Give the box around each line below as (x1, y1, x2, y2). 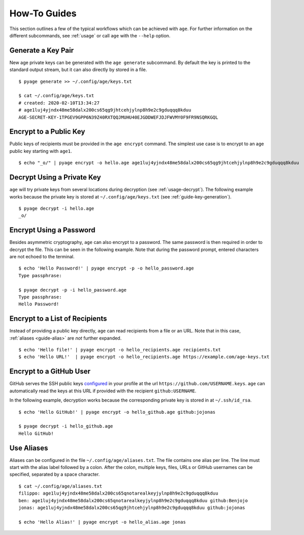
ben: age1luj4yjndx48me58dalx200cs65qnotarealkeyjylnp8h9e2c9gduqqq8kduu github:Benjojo (18, 498, 248, 503)
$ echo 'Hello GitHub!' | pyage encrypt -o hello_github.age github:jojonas (18, 409, 216, 415)
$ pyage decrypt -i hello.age (18, 205, 95, 211)
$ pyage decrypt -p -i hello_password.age (18, 287, 127, 293)
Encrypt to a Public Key (9, 127, 85, 136)
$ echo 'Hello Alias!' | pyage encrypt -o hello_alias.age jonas (18, 519, 186, 525)
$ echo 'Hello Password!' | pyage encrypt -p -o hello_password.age (18, 265, 194, 271)
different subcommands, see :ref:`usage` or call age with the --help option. (9, 32, 171, 38)
